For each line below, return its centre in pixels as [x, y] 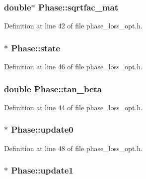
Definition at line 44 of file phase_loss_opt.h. [73, 107]
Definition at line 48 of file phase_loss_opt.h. [73, 148]
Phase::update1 [42, 170]
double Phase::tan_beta [53, 89]
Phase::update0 [42, 129]
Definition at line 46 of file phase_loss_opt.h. [73, 67]
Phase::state [36, 48]
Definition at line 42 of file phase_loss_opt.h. [73, 26]
